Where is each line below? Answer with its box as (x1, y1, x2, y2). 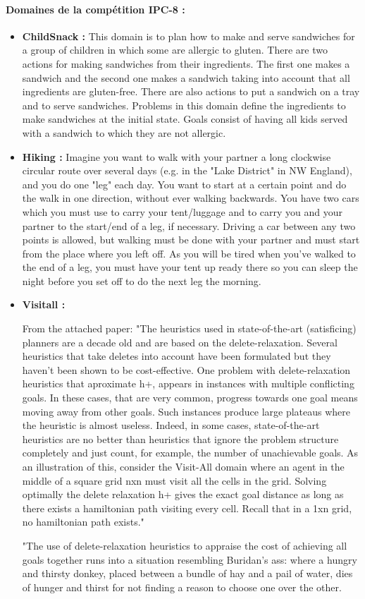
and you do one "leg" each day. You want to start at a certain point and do (22, 176, 347, 191)
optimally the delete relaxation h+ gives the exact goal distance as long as (22, 487, 344, 502)
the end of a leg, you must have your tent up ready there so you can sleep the (22, 260, 358, 274)
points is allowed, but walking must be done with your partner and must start (22, 232, 360, 247)
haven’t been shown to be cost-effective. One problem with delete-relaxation (22, 362, 351, 377)
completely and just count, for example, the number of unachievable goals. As (22, 445, 359, 460)
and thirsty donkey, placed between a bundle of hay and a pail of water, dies (22, 566, 353, 581)
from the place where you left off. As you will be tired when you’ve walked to (22, 246, 356, 260)
